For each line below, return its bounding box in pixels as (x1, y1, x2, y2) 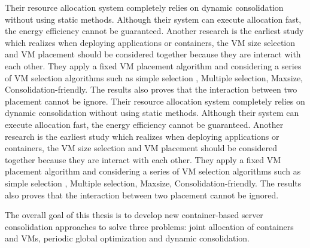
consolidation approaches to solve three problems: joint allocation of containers (5, 220, 294, 232)
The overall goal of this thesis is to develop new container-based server (5, 209, 263, 221)
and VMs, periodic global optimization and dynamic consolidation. (5, 232, 250, 244)
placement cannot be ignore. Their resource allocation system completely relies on (5, 94, 305, 107)
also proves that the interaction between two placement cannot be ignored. (5, 188, 279, 201)
